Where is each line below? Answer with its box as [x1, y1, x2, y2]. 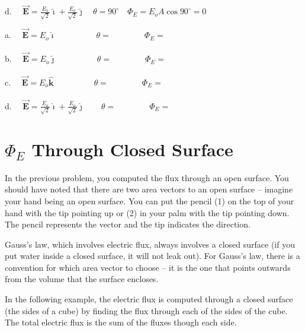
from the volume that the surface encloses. [5, 273, 159, 285]
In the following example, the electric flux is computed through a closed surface [5, 293, 293, 305]
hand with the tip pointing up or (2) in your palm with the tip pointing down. [5, 206, 290, 219]
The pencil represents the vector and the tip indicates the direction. [5, 218, 251, 230]
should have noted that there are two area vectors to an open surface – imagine [5, 183, 293, 195]
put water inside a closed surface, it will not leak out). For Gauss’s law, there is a [5, 249, 300, 262]
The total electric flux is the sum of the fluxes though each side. [5, 316, 237, 328]
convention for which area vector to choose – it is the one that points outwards [5, 261, 291, 273]
